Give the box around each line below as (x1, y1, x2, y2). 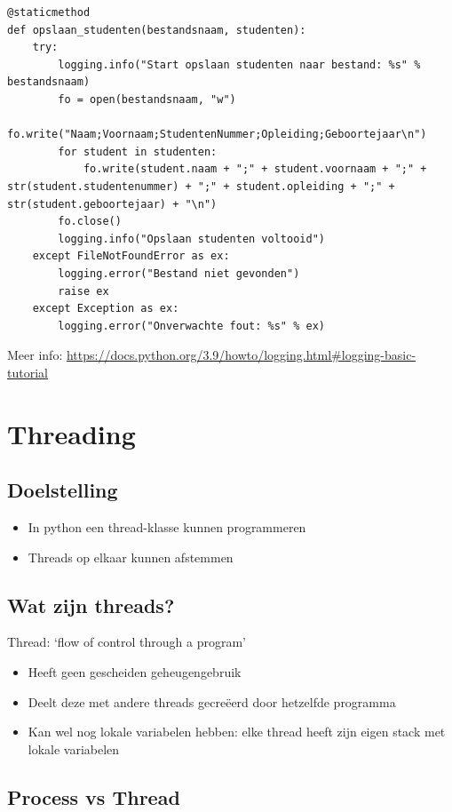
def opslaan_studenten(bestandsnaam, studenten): (7, 23, 306, 36)
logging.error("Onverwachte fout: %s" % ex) (58, 319, 325, 332)
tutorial (7, 362, 48, 381)
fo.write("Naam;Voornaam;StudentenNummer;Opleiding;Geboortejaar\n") (7, 128, 427, 141)
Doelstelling (7, 476, 118, 504)
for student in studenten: (58, 145, 218, 158)
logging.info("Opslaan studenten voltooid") (58, 232, 325, 245)
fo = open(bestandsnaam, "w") (58, 92, 236, 106)
